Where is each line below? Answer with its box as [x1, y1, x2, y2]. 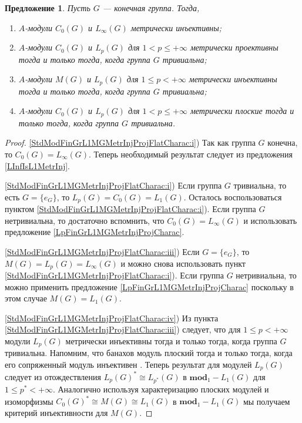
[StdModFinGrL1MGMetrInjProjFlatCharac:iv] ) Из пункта [5, 311, 219, 324]
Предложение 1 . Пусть [5, 2, 90, 14]
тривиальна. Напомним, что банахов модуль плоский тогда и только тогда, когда [5, 347, 293, 359]
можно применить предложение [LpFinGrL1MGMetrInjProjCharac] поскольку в [5, 280, 294, 293]
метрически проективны [190, 41, 278, 53]
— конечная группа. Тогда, [102, 2, 200, 14]
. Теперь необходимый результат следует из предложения [89, 147, 293, 160]
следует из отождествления [5, 370, 101, 382]
